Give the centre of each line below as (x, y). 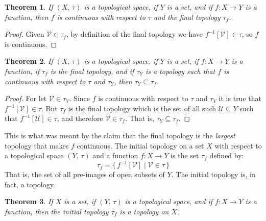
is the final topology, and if (92, 71)
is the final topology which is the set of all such (142, 108)
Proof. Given (25, 34)
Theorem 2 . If (29, 61)
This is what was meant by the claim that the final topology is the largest (120, 135)
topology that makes (37, 145)
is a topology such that (180, 71)
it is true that (240, 98)
